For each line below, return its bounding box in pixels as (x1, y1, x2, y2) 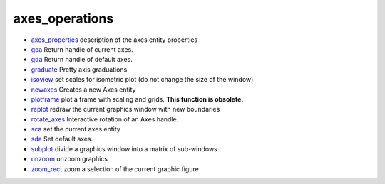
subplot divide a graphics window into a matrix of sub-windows (31, 144, 217, 153)
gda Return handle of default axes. (31, 55, 133, 64)
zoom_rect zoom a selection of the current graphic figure (31, 164, 199, 173)
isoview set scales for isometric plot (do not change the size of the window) (31, 75, 254, 84)
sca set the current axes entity (31, 125, 120, 134)
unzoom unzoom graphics (31, 155, 108, 163)
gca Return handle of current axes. (31, 45, 133, 53)
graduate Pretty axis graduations (31, 65, 128, 74)
